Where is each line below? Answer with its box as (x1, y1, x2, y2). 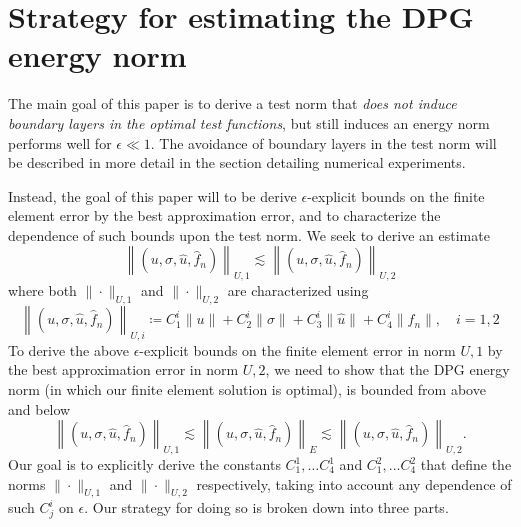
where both (8, 280, 77, 301)
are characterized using (227, 280, 369, 301)
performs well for (8, 132, 112, 153)
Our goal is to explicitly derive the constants (8, 454, 281, 475)
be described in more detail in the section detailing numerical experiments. (8, 152, 466, 173)
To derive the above (8, 339, 129, 360)
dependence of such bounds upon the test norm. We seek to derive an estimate (8, 224, 490, 245)
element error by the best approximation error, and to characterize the (8, 205, 441, 226)
